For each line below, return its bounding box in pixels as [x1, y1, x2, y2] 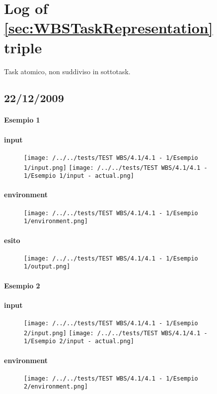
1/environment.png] [24, 218, 88, 225]
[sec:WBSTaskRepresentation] [4, 17, 213, 38]
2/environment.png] [24, 383, 88, 391]
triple [4, 37, 42, 57]
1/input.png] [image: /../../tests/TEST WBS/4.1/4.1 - [24, 164, 208, 171]
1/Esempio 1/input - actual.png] [24, 172, 134, 180]
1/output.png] [24, 263, 71, 270]
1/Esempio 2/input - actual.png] [24, 338, 134, 345]
